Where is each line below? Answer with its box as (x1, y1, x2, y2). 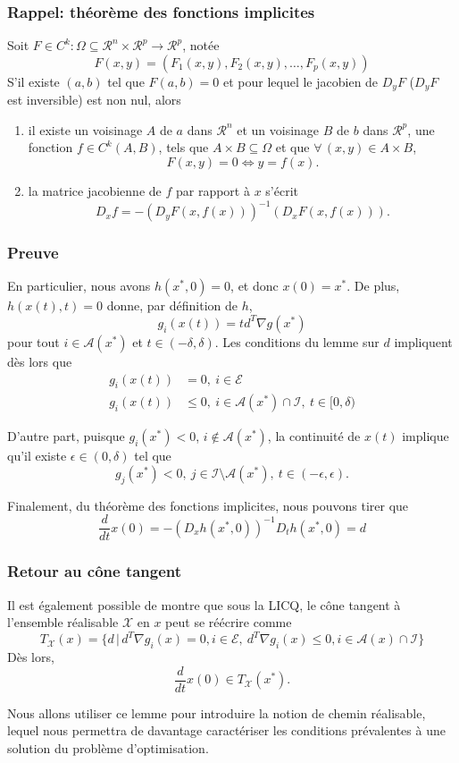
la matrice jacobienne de (28, 182, 162, 200)
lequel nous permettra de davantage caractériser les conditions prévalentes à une (7, 721, 446, 740)
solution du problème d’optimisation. (7, 739, 209, 757)
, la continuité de (267, 427, 361, 445)
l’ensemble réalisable (7, 613, 119, 632)
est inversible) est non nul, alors (7, 90, 181, 109)
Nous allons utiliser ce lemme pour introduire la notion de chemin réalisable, (7, 703, 426, 722)
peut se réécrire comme (165, 613, 292, 632)
